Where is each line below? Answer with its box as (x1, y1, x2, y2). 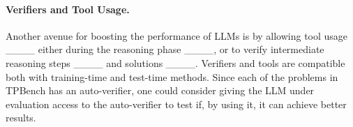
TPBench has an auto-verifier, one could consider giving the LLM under (6, 83, 315, 98)
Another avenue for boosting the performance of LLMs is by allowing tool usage (6, 28, 348, 43)
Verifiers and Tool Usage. (6, 1, 130, 16)
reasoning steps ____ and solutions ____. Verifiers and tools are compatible (6, 55, 345, 70)
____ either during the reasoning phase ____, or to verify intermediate (6, 42, 324, 57)
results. (6, 110, 36, 125)
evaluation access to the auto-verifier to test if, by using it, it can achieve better (6, 96, 347, 111)
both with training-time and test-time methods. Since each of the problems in (6, 69, 338, 84)
